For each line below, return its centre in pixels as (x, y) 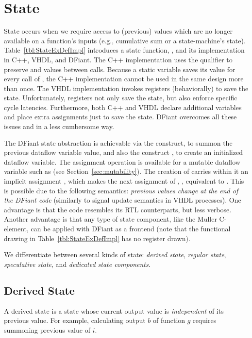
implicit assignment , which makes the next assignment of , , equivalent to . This (124, 181)
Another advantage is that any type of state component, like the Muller (110, 219)
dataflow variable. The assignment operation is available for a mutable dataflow (122, 161)
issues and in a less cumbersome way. (59, 126)
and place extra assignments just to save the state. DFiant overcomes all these (120, 117)
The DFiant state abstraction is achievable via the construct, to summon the (118, 142)
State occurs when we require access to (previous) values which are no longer (118, 31)
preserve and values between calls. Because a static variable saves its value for (120, 69)
